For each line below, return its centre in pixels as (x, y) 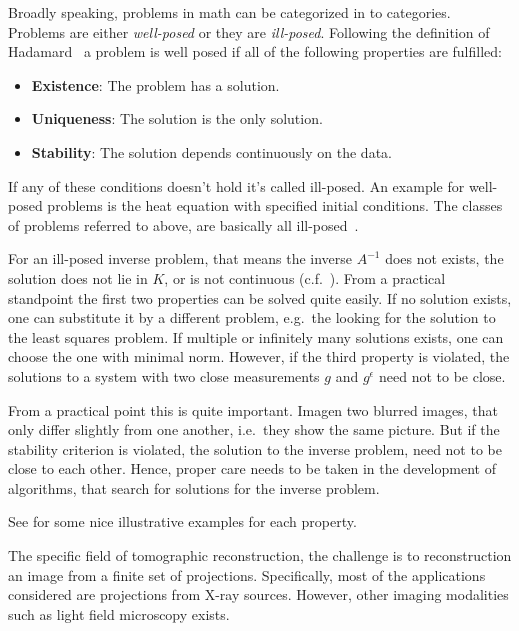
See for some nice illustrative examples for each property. (182, 521)
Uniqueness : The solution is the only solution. (177, 118)
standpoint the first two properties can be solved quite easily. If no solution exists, (260, 297)
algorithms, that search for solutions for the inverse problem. (194, 487)
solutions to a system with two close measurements (164, 375)
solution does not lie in (78, 277)
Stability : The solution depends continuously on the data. (211, 151)
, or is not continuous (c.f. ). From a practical (305, 277)
